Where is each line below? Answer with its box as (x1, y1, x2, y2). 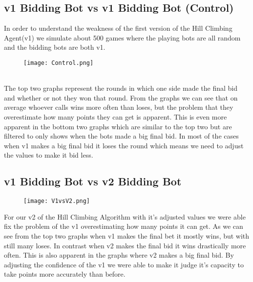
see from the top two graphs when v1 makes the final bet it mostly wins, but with (4, 231, 250, 241)
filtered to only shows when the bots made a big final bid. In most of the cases (4, 131, 239, 141)
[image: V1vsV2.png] (23, 198, 90, 205)
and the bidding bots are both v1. (4, 42, 105, 52)
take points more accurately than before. (4, 269, 126, 279)
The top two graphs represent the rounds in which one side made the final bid (4, 83, 238, 93)
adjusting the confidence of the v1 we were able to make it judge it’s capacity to (4, 259, 244, 269)
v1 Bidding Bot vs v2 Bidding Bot (4, 174, 182, 189)
